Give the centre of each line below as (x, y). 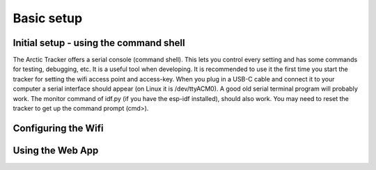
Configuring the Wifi (58, 128)
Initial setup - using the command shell (99, 43)
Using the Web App (56, 150)
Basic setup (48, 18)
